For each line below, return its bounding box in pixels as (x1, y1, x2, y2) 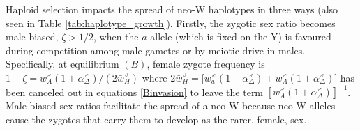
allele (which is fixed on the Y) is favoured (150, 29, 331, 44)
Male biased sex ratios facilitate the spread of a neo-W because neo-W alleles (6, 98, 336, 113)
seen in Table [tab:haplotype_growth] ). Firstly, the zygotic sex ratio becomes (6, 15, 336, 30)
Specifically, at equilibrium (6, 56, 119, 71)
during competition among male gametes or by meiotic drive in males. (6, 43, 306, 57)
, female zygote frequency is (147, 56, 265, 71)
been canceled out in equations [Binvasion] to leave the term (6, 84, 264, 99)
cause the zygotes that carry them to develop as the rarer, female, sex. (6, 112, 307, 127)
